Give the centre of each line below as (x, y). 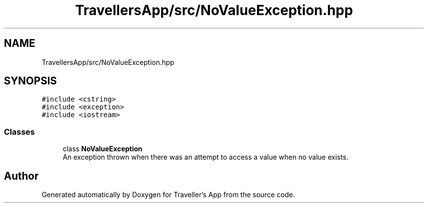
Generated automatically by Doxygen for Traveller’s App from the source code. (168, 195)
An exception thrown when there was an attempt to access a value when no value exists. (205, 157)
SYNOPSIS (31, 81)
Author (21, 176)
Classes (20, 132)
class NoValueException (103, 149)
